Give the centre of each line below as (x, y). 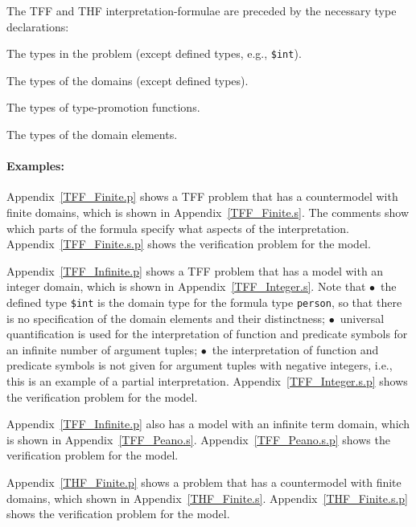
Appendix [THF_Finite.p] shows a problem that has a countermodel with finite (204, 482)
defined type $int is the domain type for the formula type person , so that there (204, 302)
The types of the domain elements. (92, 135)
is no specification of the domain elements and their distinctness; (166, 318)
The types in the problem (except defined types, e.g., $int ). (154, 53)
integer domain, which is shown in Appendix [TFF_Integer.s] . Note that (186, 286)
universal (362, 318)
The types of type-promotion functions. (103, 107)
